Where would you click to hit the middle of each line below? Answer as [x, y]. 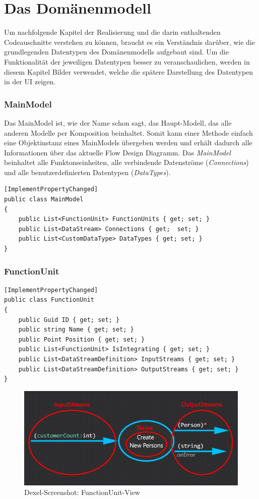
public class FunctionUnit [49, 300]
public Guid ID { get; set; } [69, 320]
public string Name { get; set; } [76, 330]
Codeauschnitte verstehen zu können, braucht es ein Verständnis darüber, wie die [129, 42]
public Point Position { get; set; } [82, 339]
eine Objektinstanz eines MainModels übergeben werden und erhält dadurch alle [128, 143]
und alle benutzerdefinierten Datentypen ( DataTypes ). [87, 172]
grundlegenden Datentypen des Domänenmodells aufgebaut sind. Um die [116, 52]
